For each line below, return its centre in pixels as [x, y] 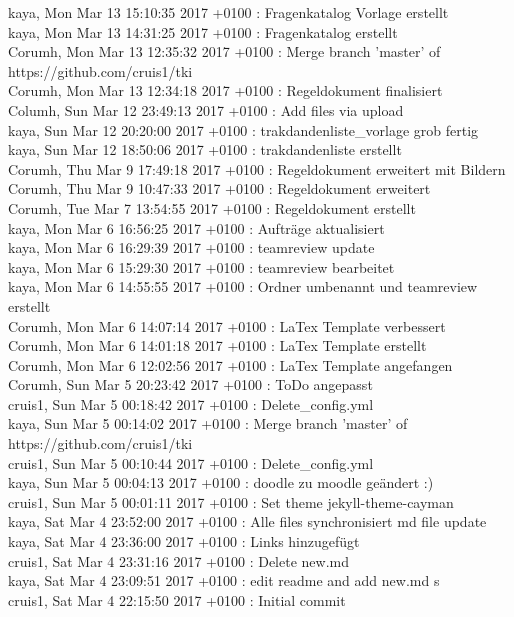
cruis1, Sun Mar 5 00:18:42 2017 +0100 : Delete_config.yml [191, 403]
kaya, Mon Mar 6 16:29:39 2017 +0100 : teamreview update [191, 247]
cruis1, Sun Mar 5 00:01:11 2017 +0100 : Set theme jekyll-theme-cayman [231, 501]
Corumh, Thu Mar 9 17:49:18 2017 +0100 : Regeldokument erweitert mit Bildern [257, 168]
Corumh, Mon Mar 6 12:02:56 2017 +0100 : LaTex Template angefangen [230, 364]
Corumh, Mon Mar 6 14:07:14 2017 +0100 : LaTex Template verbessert [227, 325]
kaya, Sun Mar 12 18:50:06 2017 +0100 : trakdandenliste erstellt [205, 149]
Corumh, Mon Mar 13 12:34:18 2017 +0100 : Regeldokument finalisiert [225, 90]
